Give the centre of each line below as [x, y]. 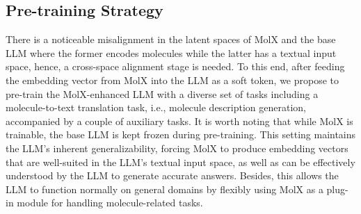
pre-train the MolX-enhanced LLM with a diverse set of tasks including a [162, 93]
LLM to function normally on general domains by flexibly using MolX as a [165, 189]
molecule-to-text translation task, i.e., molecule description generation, [156, 107]
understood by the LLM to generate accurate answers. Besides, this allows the [172, 175]
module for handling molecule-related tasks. [110, 203]
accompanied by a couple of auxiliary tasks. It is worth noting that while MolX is [179, 121]
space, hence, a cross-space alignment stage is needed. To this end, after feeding [175, 66]
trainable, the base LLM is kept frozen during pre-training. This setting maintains [181, 134]
